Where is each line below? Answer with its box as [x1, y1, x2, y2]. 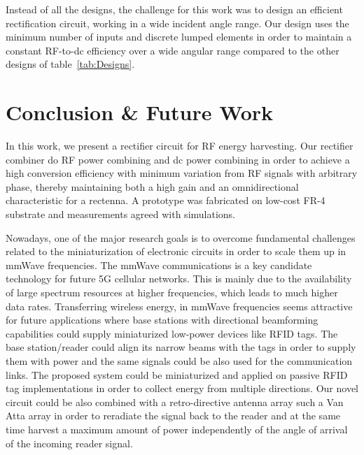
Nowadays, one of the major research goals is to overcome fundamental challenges [6, 230, 356, 245]
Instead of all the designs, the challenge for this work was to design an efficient [6, 2, 343, 16]
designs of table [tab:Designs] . [6, 57, 135, 71]
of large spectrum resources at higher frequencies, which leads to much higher [6, 285, 338, 300]
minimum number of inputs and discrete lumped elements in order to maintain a [6, 29, 352, 44]
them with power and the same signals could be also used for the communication [6, 354, 353, 368]
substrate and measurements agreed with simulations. [6, 207, 236, 222]
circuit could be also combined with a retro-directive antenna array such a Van [6, 394, 344, 409]
